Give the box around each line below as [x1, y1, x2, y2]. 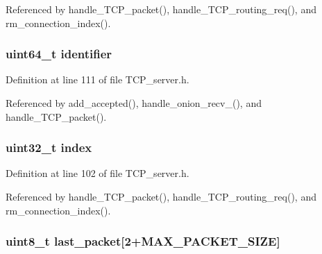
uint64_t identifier [6, 45, 112, 62]
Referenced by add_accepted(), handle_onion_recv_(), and [6, 96, 262, 110]
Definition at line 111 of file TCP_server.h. [6, 72, 189, 87]
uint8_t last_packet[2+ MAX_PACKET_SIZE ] [6, 232, 280, 250]
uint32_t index [6, 139, 92, 156]
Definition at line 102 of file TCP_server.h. [6, 166, 189, 180]
